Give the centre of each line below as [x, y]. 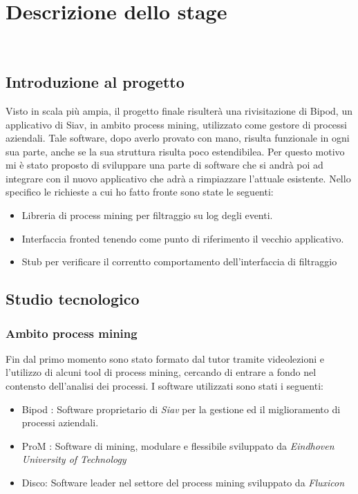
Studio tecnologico [73, 299]
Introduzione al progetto [95, 82]
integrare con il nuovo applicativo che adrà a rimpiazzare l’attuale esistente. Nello [178, 178]
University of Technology [74, 459]
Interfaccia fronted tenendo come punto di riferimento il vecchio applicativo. [183, 238]
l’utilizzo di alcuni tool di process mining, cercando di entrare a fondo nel [161, 372]
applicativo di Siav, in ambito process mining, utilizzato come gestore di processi [176, 124]
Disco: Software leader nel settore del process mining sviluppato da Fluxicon [183, 483]
